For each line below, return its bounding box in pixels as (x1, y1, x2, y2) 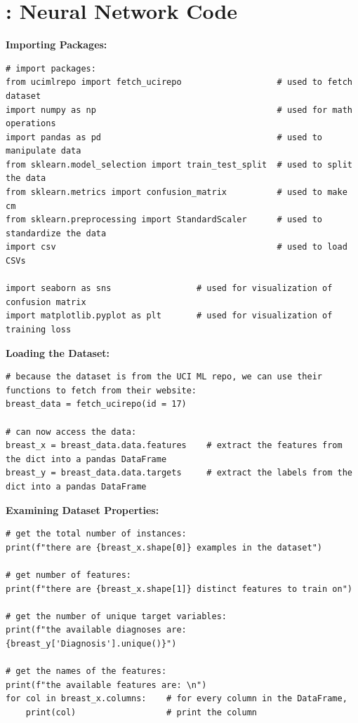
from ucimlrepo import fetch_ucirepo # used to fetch (6, 77, 352, 88)
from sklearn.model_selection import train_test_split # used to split (6, 159, 352, 170)
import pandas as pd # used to (6, 132, 323, 142)
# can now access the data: (6, 426, 137, 437)
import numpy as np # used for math (6, 104, 352, 115)
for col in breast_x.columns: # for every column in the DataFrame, (6, 694, 347, 704)
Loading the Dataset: (6, 345, 110, 360)
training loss (6, 325, 72, 335)
